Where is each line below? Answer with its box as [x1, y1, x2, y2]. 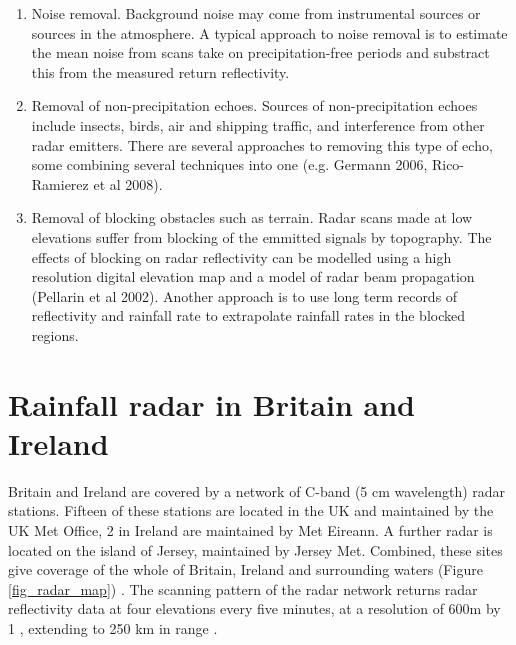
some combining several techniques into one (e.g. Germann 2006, [31, 154, 428, 175]
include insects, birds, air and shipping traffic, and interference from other [31, 114, 485, 135]
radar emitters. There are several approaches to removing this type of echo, [31, 134, 493, 155]
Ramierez [31, 173, 89, 194]
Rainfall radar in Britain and [8, 383, 415, 424]
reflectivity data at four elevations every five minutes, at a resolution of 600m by [8, 598, 501, 619]
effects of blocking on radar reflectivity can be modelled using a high [31, 246, 452, 267]
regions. [31, 324, 79, 345]
